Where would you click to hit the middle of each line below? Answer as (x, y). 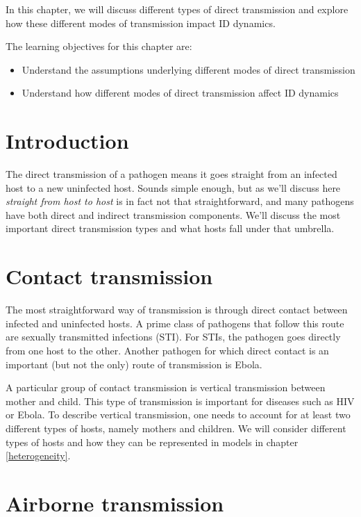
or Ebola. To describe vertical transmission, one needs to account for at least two (178, 415)
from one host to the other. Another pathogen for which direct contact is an (167, 350)
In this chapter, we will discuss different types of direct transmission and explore (177, 9)
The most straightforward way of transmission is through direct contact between (177, 310)
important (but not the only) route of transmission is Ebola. (134, 364)
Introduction (67, 141)
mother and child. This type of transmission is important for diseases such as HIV (180, 401)
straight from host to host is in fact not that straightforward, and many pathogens (180, 201)
